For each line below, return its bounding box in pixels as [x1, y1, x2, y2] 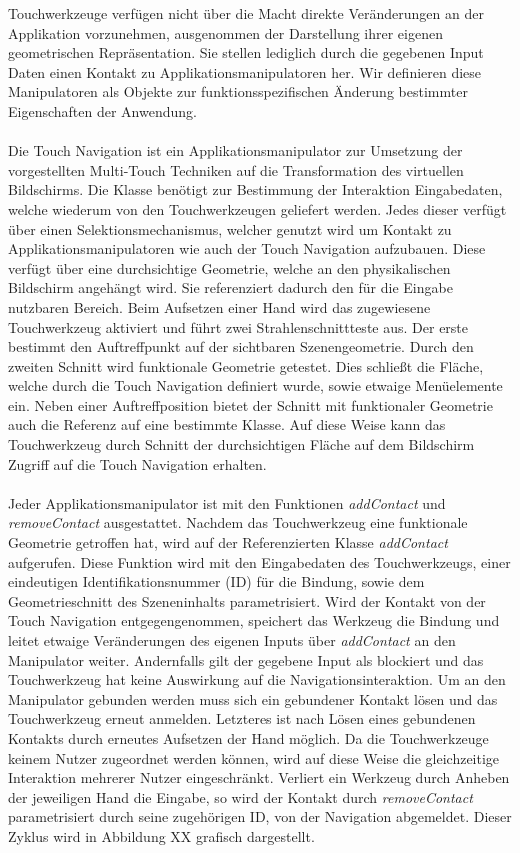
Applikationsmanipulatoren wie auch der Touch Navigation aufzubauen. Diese [8, 238, 486, 259]
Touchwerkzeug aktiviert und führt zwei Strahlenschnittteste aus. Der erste [8, 316, 469, 337]
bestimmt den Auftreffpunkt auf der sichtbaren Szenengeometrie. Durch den [8, 336, 474, 357]
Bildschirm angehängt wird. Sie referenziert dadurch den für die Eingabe [8, 277, 453, 298]
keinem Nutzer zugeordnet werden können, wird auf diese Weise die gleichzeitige [8, 747, 500, 768]
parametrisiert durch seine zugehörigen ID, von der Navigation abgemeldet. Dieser [8, 806, 512, 827]
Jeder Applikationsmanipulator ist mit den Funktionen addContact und [8, 492, 446, 513]
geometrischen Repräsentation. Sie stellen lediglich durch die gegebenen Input [8, 42, 484, 63]
